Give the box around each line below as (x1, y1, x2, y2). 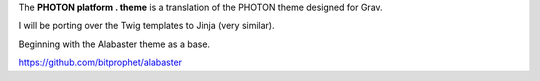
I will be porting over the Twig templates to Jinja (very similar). (18, 20, 275, 32)
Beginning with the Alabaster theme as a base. (18, 38, 210, 50)
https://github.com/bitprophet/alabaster (18, 56, 183, 69)
